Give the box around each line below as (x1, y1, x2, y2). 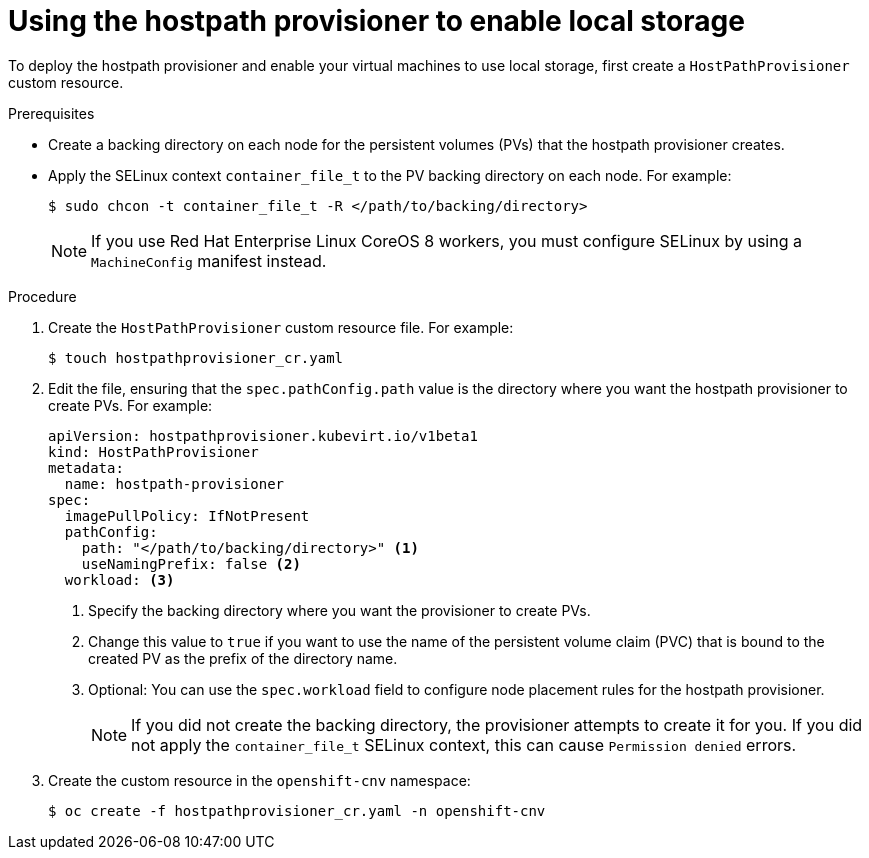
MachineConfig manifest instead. (91, 250, 327, 271)
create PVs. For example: (48, 396, 213, 414)
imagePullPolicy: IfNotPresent (64, 507, 310, 524)
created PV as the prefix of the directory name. (88, 649, 398, 667)
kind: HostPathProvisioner (48, 443, 259, 460)
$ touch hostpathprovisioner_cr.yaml (48, 349, 344, 366)
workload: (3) (64, 571, 175, 588)
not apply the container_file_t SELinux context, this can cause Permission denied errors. (131, 734, 797, 755)
